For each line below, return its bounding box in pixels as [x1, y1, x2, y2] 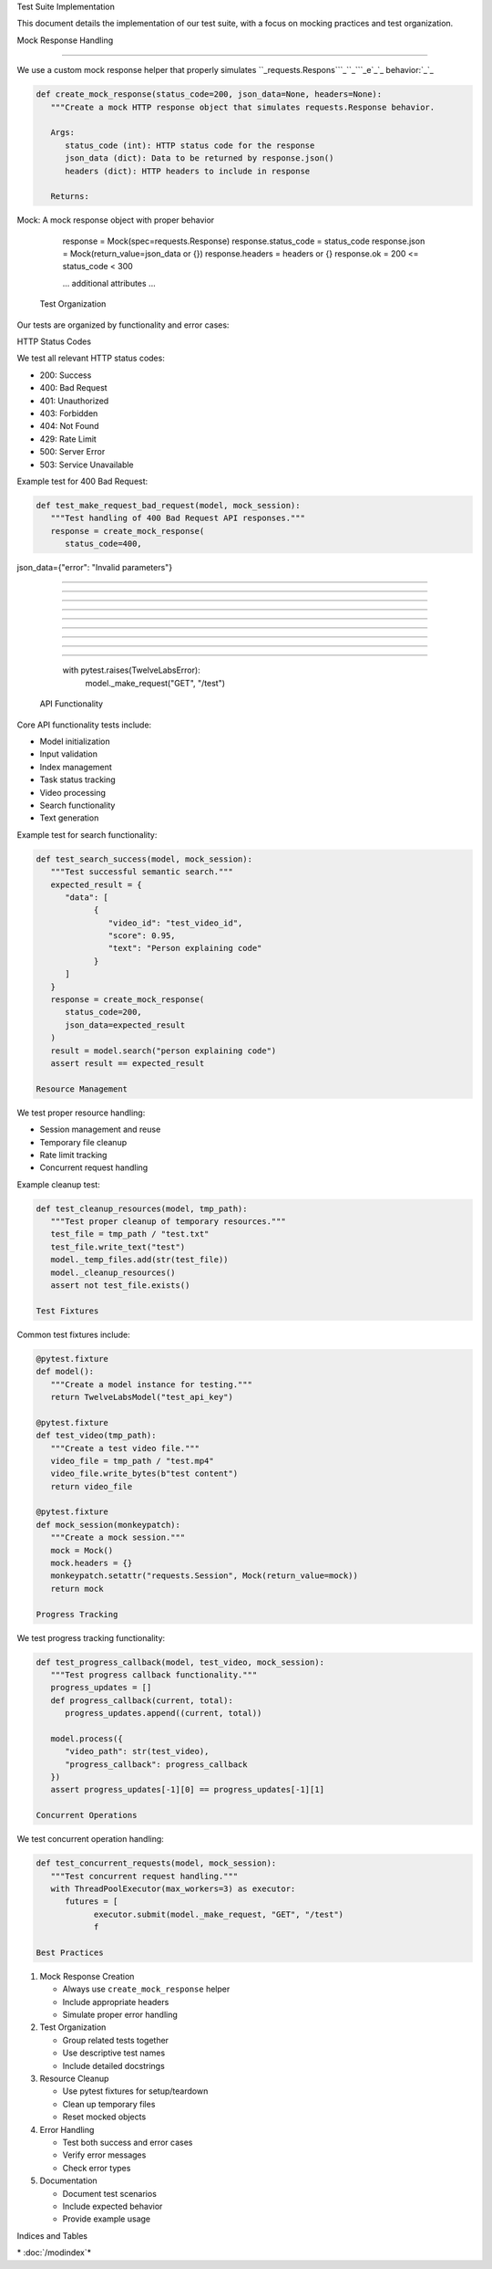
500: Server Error [39, 446, 106, 457]
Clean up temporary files [62, 2098, 156, 2109]
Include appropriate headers [62, 1996, 169, 2007]
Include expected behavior [62, 2201, 163, 2211]
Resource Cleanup [39, 2073, 109, 2085]
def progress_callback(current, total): [50, 1695, 234, 1706]
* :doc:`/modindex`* [16, 2247, 92, 2258]
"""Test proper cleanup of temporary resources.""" [50, 1217, 286, 1227]
